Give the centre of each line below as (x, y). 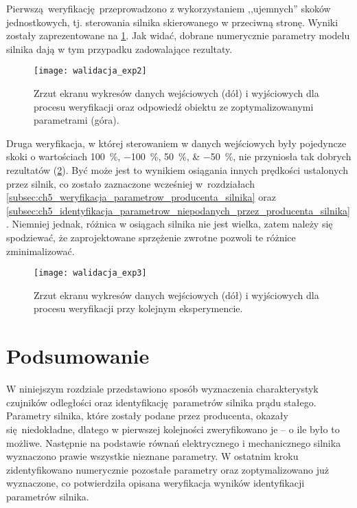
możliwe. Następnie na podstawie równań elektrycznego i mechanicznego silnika (174, 442)
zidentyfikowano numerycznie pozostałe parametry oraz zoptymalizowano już (168, 469)
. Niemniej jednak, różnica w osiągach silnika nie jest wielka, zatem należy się (170, 224)
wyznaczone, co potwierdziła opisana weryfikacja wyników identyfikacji (156, 483)
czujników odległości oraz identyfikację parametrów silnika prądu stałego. (161, 402)
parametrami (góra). (77, 120)
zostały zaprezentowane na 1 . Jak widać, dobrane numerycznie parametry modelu (178, 35)
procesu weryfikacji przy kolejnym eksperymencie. (138, 308)
